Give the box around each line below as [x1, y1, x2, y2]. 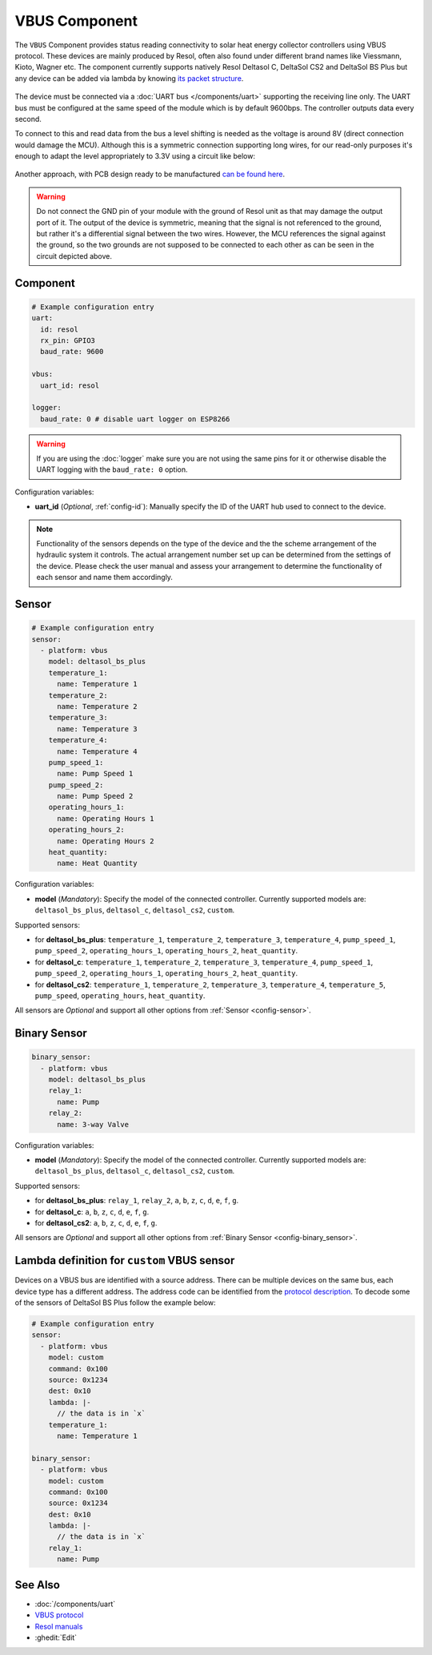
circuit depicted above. [36, 251, 112, 260]
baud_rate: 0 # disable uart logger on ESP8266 [40, 414, 230, 424]
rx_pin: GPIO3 [40, 336, 96, 344]
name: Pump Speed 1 [57, 769, 134, 779]
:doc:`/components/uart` [34, 1599, 116, 1609]
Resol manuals [34, 1621, 83, 1631]
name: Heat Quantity [57, 859, 138, 868]
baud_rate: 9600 [40, 347, 104, 356]
